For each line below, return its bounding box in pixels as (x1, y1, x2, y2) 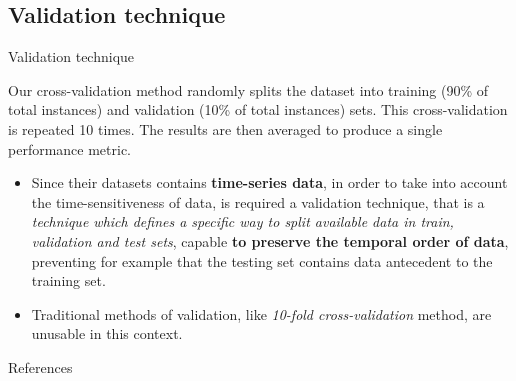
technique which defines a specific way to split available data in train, (31, 211, 454, 232)
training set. (31, 270, 106, 291)
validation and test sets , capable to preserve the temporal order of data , (31, 230, 509, 251)
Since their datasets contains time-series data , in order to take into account (31, 172, 508, 193)
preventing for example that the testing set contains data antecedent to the (31, 250, 493, 271)
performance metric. (8, 138, 132, 159)
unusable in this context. (31, 323, 183, 344)
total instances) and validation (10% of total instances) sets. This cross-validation (8, 99, 508, 120)
